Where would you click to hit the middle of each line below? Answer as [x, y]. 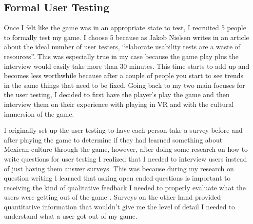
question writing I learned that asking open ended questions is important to [117, 178]
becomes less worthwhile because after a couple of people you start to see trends [124, 75]
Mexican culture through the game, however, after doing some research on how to [126, 149]
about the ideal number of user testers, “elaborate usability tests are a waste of [122, 47]
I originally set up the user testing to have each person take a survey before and [123, 130]
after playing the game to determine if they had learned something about [113, 139]
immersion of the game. [39, 113]
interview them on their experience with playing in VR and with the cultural [119, 104]
